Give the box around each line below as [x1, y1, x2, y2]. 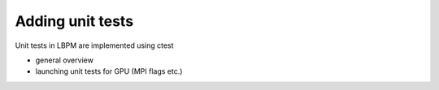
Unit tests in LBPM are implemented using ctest [15, 41, 174, 50]
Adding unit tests [15, 12, 134, 30]
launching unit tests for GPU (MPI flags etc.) [35, 66, 183, 76]
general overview [35, 55, 93, 65]
